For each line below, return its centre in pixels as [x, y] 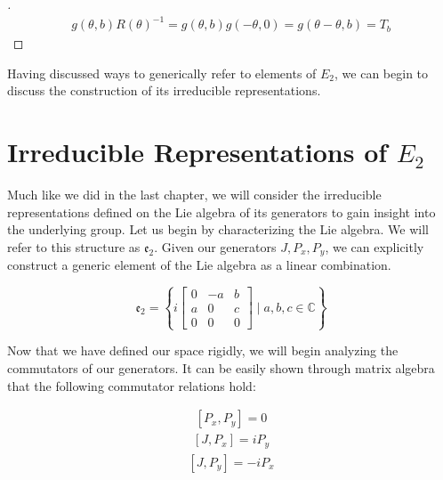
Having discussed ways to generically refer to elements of [162, 73]
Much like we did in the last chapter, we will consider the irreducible [194, 195]
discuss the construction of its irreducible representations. [164, 90]
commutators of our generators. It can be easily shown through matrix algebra [221, 368]
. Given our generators [215, 246]
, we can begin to [382, 73]
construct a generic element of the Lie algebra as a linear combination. [199, 265]
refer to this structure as [74, 246]
